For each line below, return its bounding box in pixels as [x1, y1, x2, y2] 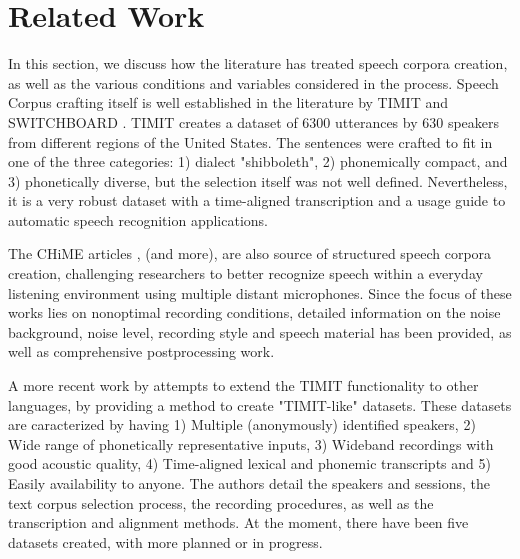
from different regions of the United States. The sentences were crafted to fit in [8, 131, 493, 152]
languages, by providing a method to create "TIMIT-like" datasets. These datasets [8, 394, 512, 415]
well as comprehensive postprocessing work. [8, 341, 275, 362]
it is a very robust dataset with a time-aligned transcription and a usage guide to [8, 190, 506, 211]
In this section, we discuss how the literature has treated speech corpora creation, [8, 53, 508, 74]
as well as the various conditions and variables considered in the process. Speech [8, 72, 499, 93]
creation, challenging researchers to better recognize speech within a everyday [8, 263, 483, 284]
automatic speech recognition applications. [8, 209, 268, 230]
